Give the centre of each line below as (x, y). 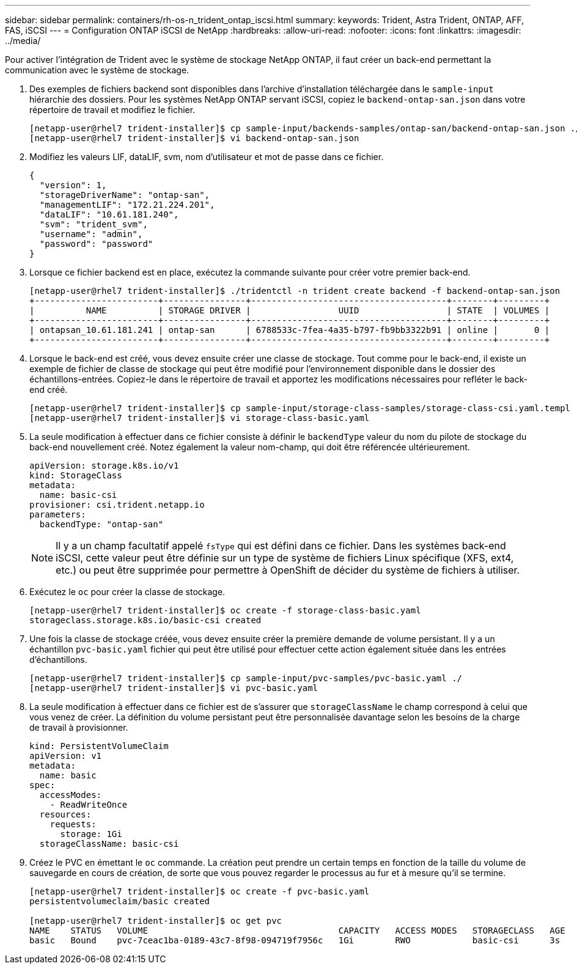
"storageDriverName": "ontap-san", (125, 195)
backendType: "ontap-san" (101, 524)
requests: (73, 824)
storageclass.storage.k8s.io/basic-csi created (145, 620)
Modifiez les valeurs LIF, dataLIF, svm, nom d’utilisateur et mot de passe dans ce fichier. (207, 157)
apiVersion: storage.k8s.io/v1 (104, 466)
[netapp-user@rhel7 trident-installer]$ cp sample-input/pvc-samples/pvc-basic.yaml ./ (246, 678)
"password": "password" (96, 244)
